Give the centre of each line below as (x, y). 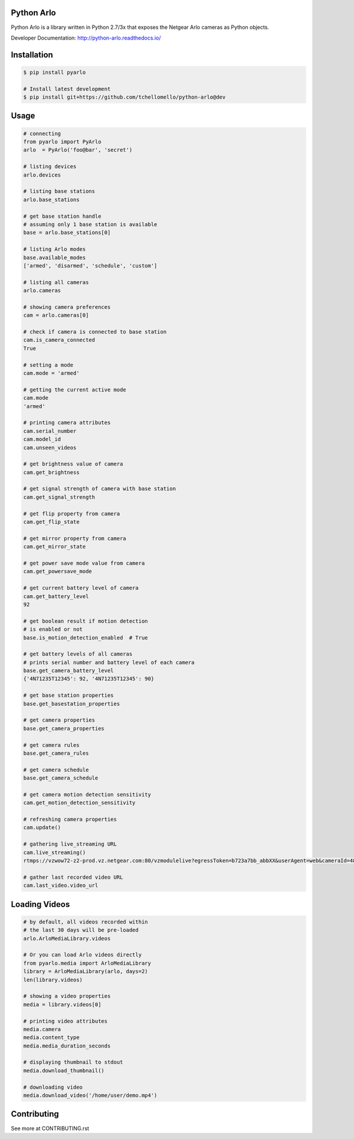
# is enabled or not (53, 629)
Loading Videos (40, 904)
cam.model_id (42, 439)
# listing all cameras (56, 282)
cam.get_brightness (51, 472)
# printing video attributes (65, 1021)
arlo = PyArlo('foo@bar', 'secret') (78, 150)
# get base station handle (62, 216)
